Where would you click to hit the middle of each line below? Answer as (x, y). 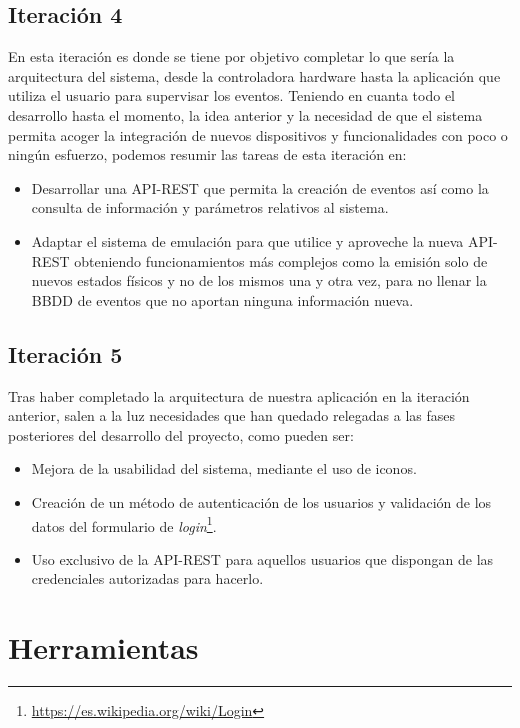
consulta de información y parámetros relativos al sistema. (210, 207)
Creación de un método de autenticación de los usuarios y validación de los (261, 501)
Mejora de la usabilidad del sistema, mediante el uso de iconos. (224, 468)
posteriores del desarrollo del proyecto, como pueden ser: (181, 434)
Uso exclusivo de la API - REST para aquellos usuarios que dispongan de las (262, 558)
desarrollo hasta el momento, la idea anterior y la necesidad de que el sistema (245, 114)
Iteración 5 (65, 353)
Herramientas (103, 647)
